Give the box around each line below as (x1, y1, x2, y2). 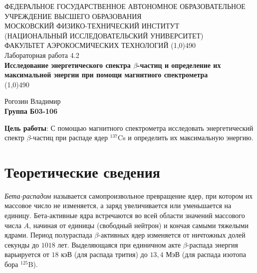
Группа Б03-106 (4, 105, 57, 116)
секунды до (4, 239, 39, 250)
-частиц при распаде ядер (30, 132, 108, 143)
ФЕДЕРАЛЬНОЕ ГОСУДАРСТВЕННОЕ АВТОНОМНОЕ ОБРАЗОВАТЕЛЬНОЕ (4, 1, 246, 11)
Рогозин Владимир (4, 96, 61, 106)
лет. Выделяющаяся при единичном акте (57, 239, 181, 250)
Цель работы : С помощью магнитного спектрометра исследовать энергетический (4, 122, 254, 133)
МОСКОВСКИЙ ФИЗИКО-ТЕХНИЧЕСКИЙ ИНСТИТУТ (4, 20, 179, 31)
